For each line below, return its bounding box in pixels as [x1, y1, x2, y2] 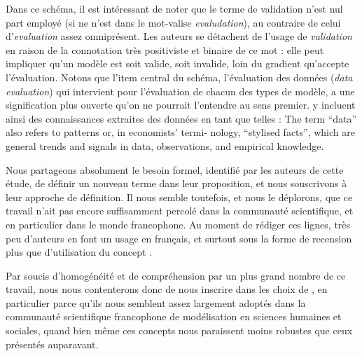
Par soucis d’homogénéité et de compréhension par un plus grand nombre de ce [6, 268, 346, 282]
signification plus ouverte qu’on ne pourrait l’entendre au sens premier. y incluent [6, 97, 356, 112]
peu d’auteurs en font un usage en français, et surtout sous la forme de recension [6, 231, 352, 245]
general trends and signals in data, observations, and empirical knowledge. [6, 138, 324, 153]
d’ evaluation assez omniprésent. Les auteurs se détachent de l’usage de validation [6, 29, 352, 43]
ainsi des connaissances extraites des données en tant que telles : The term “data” [6, 111, 357, 125]
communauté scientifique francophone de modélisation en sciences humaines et [6, 309, 342, 324]
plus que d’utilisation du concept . [6, 245, 153, 259]
